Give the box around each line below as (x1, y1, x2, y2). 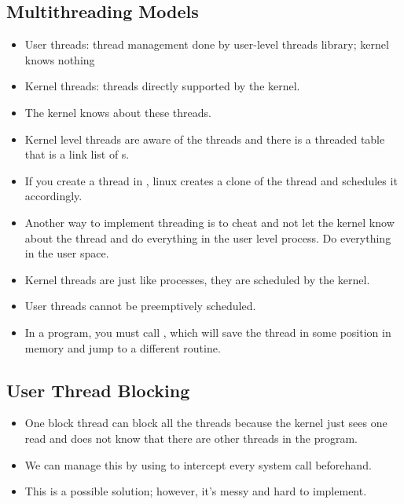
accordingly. (24, 188, 83, 204)
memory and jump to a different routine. (24, 339, 221, 356)
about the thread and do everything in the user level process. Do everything (24, 229, 391, 246)
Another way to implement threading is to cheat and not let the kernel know (24, 214, 395, 230)
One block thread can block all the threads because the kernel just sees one (24, 415, 387, 431)
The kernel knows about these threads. (24, 104, 211, 120)
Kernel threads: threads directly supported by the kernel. (24, 78, 300, 94)
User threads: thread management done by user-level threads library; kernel (24, 36, 389, 53)
